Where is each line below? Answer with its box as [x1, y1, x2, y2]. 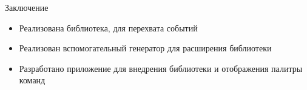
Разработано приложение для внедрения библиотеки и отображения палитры [19, 62, 303, 74]
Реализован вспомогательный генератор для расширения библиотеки [19, 42, 272, 54]
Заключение [5, 1, 49, 13]
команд [19, 74, 46, 86]
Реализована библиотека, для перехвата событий [19, 21, 198, 34]
